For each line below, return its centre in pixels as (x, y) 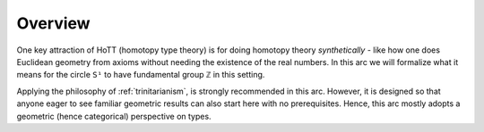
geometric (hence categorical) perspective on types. (114, 116)
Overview (53, 23)
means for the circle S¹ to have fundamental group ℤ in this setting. (141, 75)
